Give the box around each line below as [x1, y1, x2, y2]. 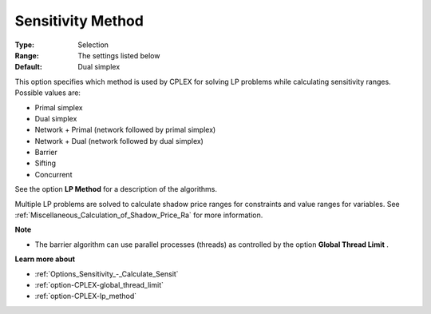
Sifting [34, 158, 56, 168]
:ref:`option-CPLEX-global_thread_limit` [34, 280, 164, 289]
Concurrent [34, 169, 73, 179]
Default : [14, 62, 43, 72]
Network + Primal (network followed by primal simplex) [34, 125, 216, 135]
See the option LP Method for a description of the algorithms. [14, 185, 217, 194]
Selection [77, 40, 109, 50]
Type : [14, 40, 35, 50]
